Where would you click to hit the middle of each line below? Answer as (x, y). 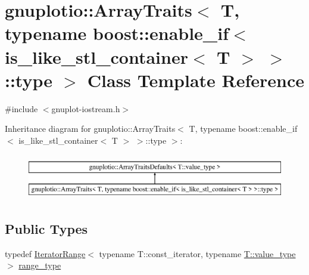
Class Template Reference (196, 80)
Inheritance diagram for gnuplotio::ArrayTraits (90, 129)
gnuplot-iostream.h (86, 108)
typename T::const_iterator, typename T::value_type (197, 253)
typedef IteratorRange (45, 253)
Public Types (46, 229)
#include (21, 108)
